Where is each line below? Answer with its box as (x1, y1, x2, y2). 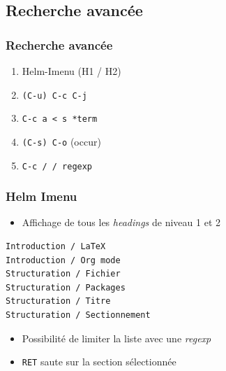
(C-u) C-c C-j (22, 90, 87, 101)
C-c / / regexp (22, 161, 93, 171)
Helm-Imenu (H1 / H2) (22, 64, 121, 78)
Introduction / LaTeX (6, 241, 106, 252)
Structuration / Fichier (6, 269, 121, 279)
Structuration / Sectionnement (6, 310, 151, 320)
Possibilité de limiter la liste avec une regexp (22, 330, 211, 345)
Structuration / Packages (6, 282, 126, 293)
